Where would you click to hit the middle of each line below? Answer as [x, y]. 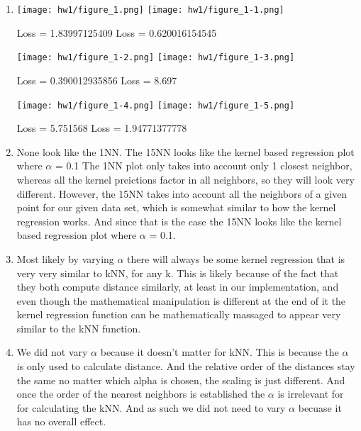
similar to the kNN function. [79, 328]
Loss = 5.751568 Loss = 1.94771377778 [102, 128]
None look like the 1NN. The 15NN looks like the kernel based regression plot [185, 151]
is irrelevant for [311, 394]
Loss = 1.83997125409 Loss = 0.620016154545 [117, 32]
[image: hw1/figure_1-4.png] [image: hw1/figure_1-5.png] [156, 105]
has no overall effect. [61, 421]
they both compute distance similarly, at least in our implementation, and [178, 287]
